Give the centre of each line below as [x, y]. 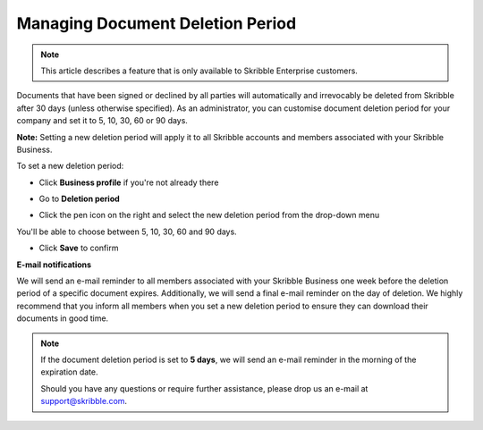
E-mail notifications [54, 265]
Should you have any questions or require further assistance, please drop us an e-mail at [204, 388]
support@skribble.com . [84, 401]
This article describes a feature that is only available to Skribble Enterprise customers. [199, 71]
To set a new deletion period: [70, 166]
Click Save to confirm [79, 248]
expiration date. [69, 372]
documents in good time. [63, 318]
